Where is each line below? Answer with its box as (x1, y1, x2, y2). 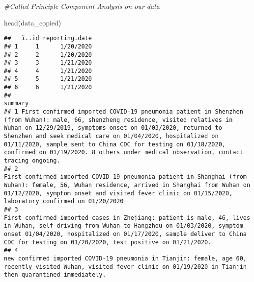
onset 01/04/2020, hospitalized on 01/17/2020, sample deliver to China (4, 230, 247, 237)
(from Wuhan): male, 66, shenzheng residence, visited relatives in (4, 116, 233, 123)
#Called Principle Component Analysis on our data (4, 1, 160, 11)
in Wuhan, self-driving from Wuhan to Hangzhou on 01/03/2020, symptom (4, 222, 243, 230)
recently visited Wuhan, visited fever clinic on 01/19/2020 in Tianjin (4, 263, 247, 270)
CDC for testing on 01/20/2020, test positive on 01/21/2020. (4, 238, 212, 246)
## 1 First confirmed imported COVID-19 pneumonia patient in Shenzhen (4, 108, 243, 116)
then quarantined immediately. (4, 271, 106, 279)
